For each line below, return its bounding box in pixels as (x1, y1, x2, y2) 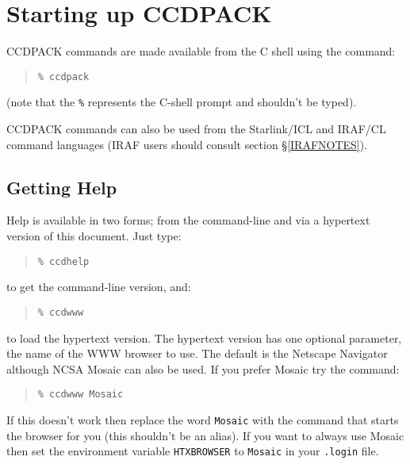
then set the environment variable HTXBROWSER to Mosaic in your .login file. (6, 443, 379, 459)
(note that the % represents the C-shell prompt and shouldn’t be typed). (6, 94, 357, 110)
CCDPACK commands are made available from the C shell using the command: (6, 43, 396, 59)
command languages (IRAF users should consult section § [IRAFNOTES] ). (6, 136, 368, 152)
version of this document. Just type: (6, 228, 182, 244)
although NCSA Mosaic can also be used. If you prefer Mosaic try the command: (6, 360, 400, 377)
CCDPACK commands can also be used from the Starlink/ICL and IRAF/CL (6, 121, 386, 137)
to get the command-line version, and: (6, 278, 191, 295)
